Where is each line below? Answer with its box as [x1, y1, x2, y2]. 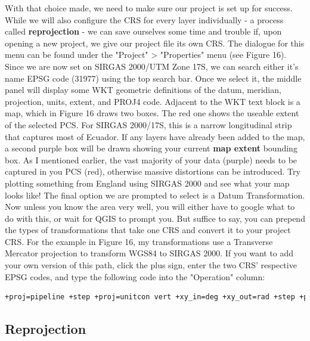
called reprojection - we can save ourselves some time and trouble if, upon [5, 25, 282, 38]
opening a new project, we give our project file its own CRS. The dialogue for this [5, 36, 305, 49]
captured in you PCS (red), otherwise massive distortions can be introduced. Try [5, 165, 300, 178]
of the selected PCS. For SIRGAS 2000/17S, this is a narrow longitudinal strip [5, 118, 292, 131]
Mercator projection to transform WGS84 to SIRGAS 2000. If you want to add [5, 247, 294, 259]
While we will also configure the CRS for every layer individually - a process [5, 13, 284, 26]
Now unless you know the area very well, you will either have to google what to [5, 200, 295, 213]
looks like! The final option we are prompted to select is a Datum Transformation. [5, 188, 305, 201]
